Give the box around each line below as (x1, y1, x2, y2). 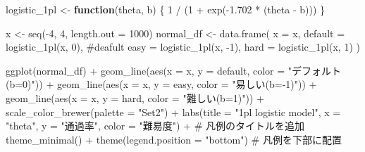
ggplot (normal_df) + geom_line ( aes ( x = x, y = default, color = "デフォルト (6, 63, 342, 77)
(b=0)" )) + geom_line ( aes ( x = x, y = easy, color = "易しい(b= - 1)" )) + (6, 77, 317, 91)
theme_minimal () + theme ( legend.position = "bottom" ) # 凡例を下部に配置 (6, 132, 342, 146)
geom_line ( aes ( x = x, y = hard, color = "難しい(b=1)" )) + (6, 90, 264, 105)
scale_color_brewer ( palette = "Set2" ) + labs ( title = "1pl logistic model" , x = (6, 104, 341, 119)
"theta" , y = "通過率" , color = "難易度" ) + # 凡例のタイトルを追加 (6, 118, 304, 133)
